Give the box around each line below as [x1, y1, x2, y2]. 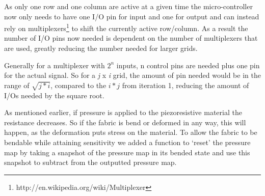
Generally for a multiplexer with [4, 60, 105, 70]
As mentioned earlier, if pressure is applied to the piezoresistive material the [4, 107, 242, 118]
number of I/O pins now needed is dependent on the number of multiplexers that [4, 33, 258, 43]
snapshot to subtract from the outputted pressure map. [4, 157, 177, 167]
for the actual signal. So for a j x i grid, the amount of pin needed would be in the [4, 70, 261, 80]
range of [4, 79, 30, 90]
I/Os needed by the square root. [4, 90, 104, 100]
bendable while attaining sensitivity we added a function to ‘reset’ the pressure [4, 136, 251, 147]
